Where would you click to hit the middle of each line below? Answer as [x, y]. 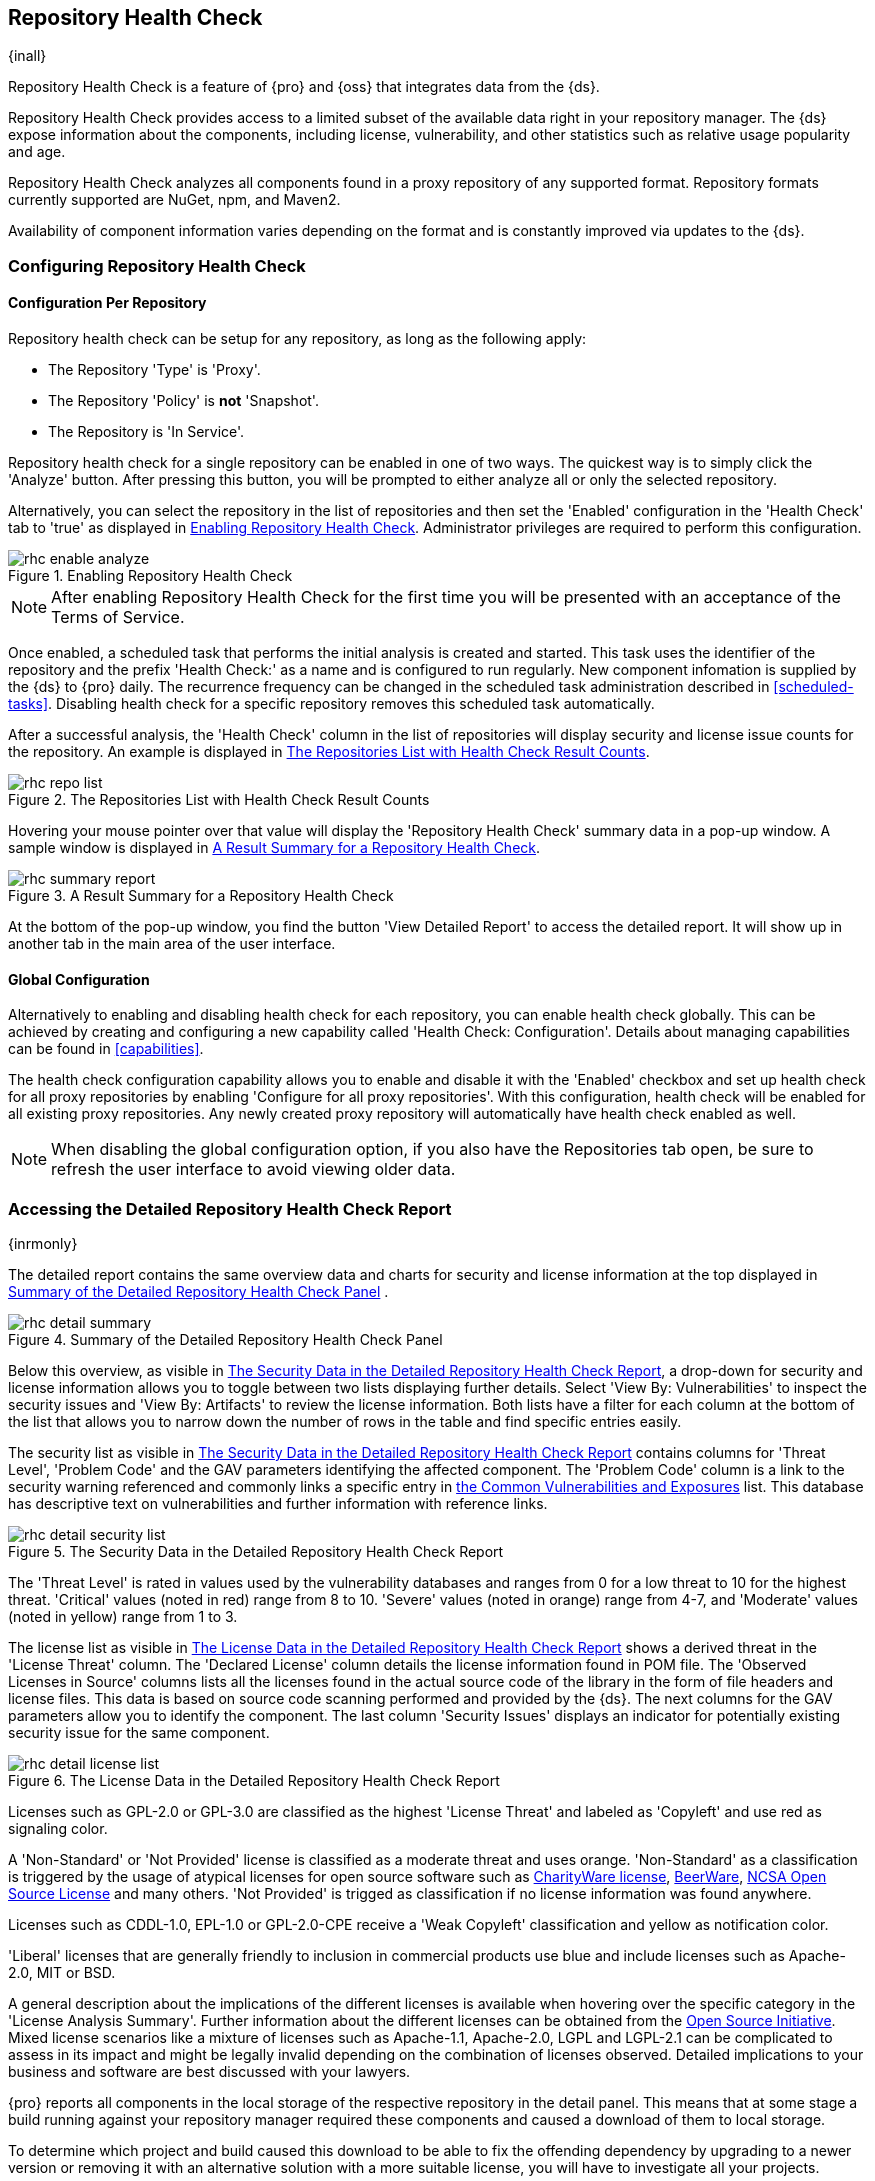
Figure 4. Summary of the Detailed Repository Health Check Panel [225, 1339]
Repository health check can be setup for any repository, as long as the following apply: [297, 339]
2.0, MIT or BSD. [62, 1972]
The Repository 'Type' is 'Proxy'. [154, 370]
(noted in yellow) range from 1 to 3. [123, 1616]
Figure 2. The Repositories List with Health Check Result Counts [219, 800]
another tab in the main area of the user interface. [172, 944]
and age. [37, 152]
